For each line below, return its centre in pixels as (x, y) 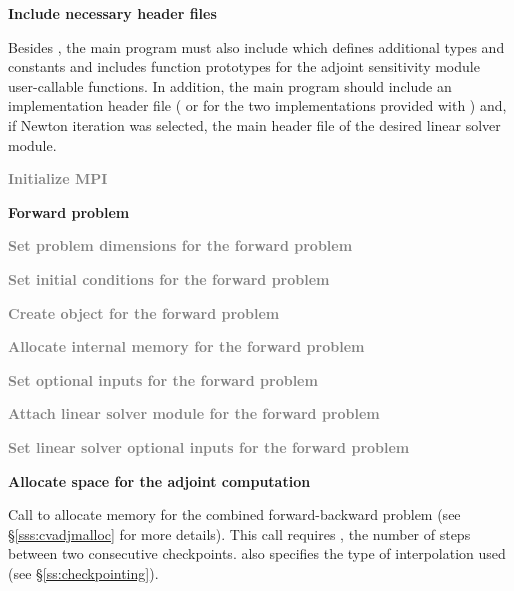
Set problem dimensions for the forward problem (180, 245)
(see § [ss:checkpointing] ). (83, 572)
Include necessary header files (112, 13)
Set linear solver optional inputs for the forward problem (209, 446)
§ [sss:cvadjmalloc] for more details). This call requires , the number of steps (239, 533)
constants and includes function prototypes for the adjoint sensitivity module (244, 66)
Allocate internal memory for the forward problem (186, 346)
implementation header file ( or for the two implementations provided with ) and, (257, 105)
